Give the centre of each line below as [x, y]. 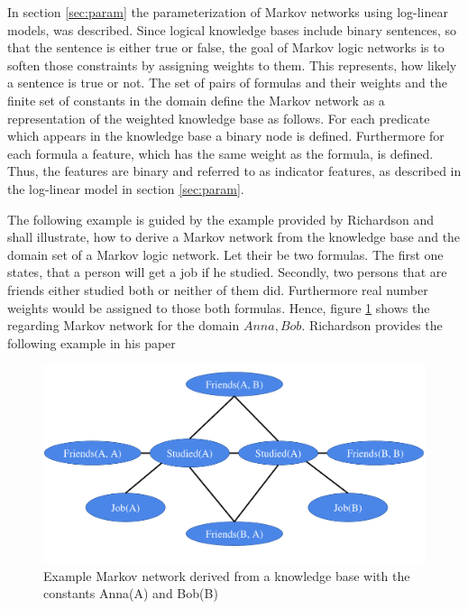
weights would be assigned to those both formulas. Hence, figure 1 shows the [219, 307]
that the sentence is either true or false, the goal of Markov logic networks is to [226, 47]
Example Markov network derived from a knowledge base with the [227, 575]
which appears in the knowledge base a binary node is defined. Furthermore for [226, 136]
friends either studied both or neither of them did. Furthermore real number [218, 289]
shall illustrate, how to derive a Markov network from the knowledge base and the [234, 237]
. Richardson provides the [372, 325]
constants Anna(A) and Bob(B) [131, 593]
